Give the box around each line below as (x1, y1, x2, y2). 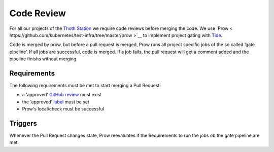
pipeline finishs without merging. (9, 56, 78, 62)
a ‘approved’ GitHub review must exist (22, 92, 101, 98)
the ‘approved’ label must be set (22, 99, 90, 105)
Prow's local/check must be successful (22, 106, 104, 112)
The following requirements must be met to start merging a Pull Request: (9, 83, 161, 89)
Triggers (9, 119, 38, 128)
